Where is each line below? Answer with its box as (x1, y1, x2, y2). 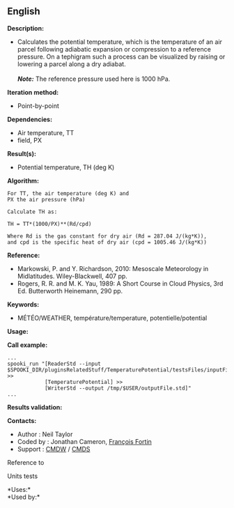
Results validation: (7, 403, 63, 411)
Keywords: (7, 300, 40, 309)
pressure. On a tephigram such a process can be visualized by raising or (17, 52, 226, 61)
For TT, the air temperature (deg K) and (7, 190, 130, 197)
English (7, 6, 40, 17)
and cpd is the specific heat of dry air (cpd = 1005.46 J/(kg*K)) (7, 238, 208, 246)
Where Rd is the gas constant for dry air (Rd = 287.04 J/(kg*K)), (7, 233, 208, 240)
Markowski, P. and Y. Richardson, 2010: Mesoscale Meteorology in (17, 264, 209, 272)
